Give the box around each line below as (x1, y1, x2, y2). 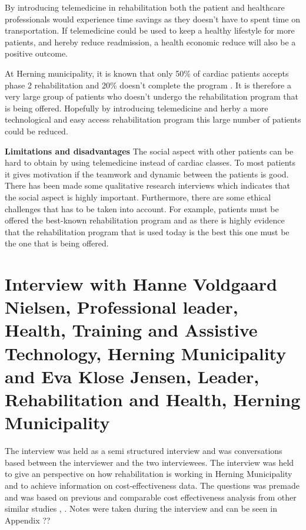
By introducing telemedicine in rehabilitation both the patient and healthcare (5, 1, 285, 13)
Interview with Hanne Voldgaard (5, 272, 278, 296)
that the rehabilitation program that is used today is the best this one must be (5, 225, 290, 238)
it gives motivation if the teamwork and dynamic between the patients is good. (5, 167, 289, 180)
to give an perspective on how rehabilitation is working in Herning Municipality (5, 468, 292, 480)
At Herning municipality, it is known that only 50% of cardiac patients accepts (5, 67, 289, 79)
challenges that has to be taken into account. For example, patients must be (5, 202, 279, 215)
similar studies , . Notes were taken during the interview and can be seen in (5, 502, 277, 515)
